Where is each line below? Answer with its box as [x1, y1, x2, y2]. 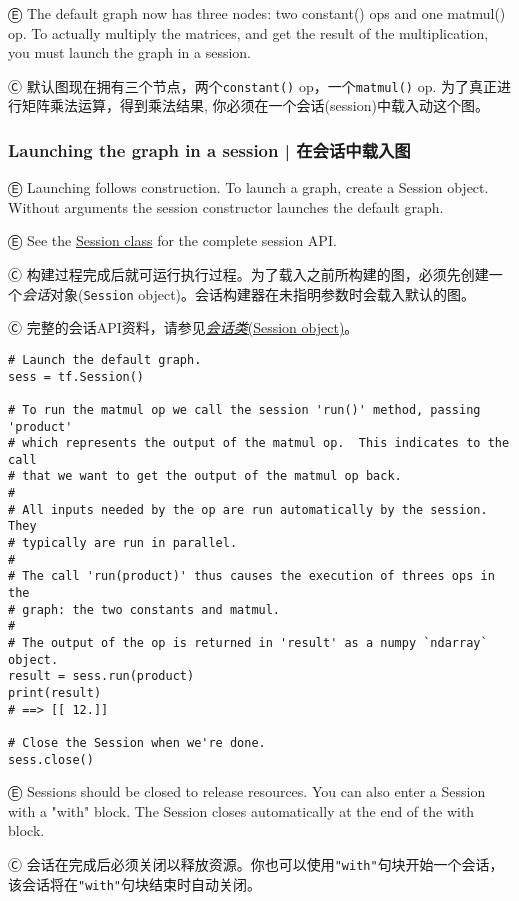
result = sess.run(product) [8, 669, 195, 684]
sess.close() [8, 752, 94, 767]
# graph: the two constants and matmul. [8, 602, 281, 617]
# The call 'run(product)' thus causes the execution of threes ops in [8, 569, 495, 584]
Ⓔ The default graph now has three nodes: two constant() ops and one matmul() [8, 3, 506, 23]
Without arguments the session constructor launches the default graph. [8, 196, 444, 217]
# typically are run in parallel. [8, 536, 238, 551]
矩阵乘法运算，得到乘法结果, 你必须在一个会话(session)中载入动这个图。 [21, 95, 489, 116]
